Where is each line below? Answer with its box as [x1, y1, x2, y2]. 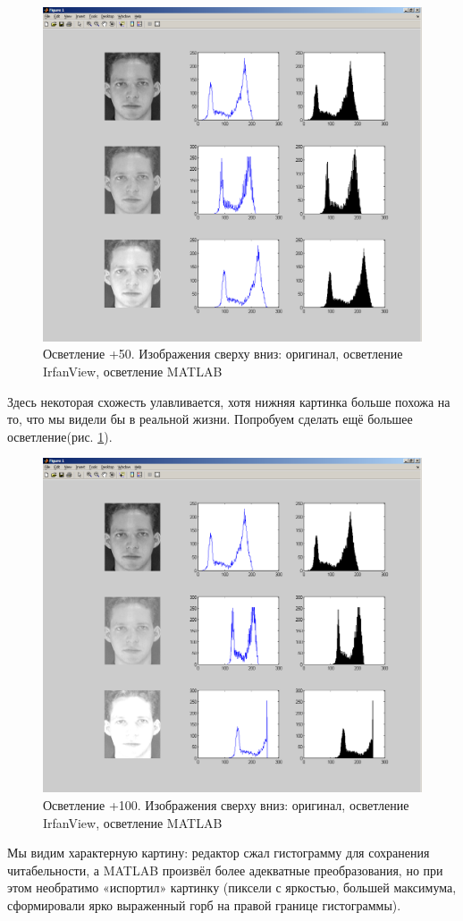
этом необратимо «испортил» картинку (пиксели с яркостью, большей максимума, [7, 878, 457, 897]
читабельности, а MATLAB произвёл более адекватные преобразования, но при [7, 860, 443, 879]
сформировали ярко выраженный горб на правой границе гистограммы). [7, 895, 401, 914]
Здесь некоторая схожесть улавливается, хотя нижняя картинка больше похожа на [7, 392, 450, 410]
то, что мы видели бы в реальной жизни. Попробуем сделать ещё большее [7, 410, 413, 428]
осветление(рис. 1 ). [7, 427, 113, 445]
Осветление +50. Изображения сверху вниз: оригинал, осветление [43, 344, 403, 363]
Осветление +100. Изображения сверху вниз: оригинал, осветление [43, 795, 409, 814]
